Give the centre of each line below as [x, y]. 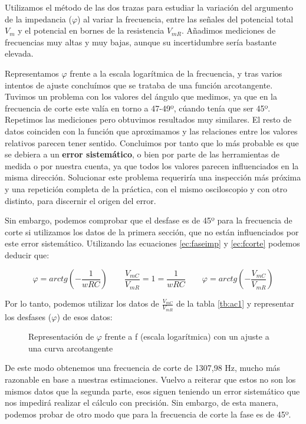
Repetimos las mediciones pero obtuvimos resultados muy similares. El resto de [148, 119]
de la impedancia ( [38, 19]
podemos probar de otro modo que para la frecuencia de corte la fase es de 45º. [148, 414]
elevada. [19, 53]
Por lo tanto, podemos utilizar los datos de [82, 303]
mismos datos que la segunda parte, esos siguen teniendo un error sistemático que [152, 391]
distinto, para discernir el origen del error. [80, 200]
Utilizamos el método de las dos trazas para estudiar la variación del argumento [149, 7]
